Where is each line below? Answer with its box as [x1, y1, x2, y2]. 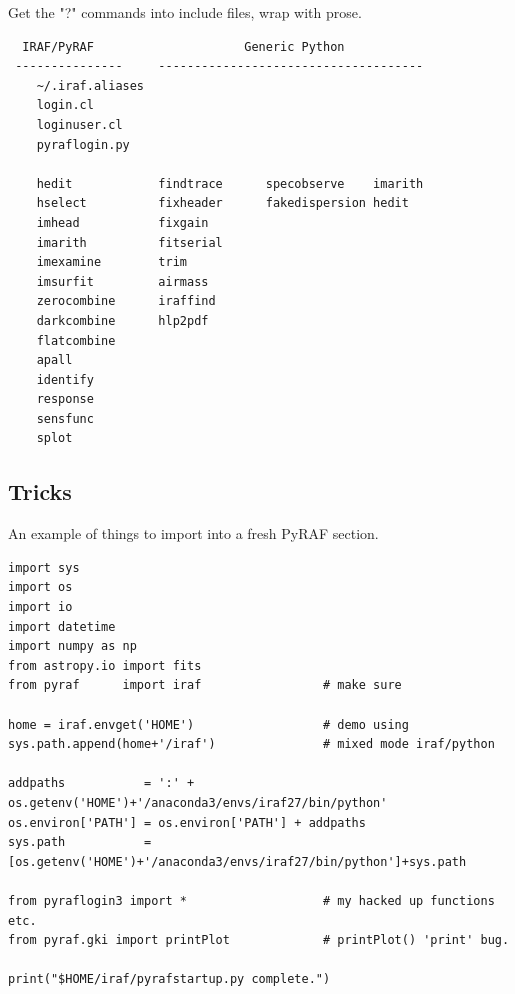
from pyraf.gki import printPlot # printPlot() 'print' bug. [8, 933, 510, 948]
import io [8, 600, 73, 615]
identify [36, 372, 94, 387]
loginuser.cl [36, 117, 123, 132]
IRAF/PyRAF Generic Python [22, 39, 345, 54]
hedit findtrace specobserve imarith [36, 176, 424, 191]
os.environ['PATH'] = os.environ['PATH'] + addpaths [8, 815, 366, 830]
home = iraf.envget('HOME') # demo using [8, 717, 409, 732]
